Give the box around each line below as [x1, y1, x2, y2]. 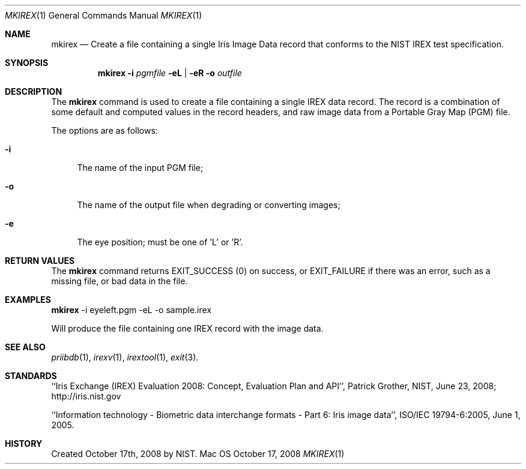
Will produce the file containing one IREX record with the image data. [51, 323, 324, 333]
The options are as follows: [51, 125, 158, 136]
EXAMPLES [5, 294, 51, 305]
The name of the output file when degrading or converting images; [77, 200, 340, 210]
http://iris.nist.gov [51, 391, 121, 401]
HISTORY [5, 438, 43, 449]
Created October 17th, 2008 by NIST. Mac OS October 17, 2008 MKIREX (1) [51, 449, 345, 459]
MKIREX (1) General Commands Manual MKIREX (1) [5, 10, 202, 20]
